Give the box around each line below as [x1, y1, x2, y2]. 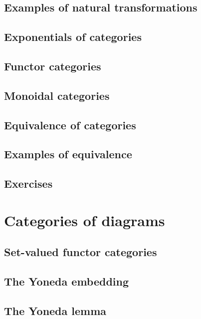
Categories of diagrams [4, 210, 165, 230]
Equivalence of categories [4, 117, 136, 132]
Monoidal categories [4, 87, 110, 103]
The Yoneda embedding [4, 274, 129, 289]
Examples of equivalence [4, 146, 132, 162]
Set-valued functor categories [4, 244, 157, 260]
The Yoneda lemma [4, 303, 107, 318]
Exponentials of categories [4, 29, 142, 44]
